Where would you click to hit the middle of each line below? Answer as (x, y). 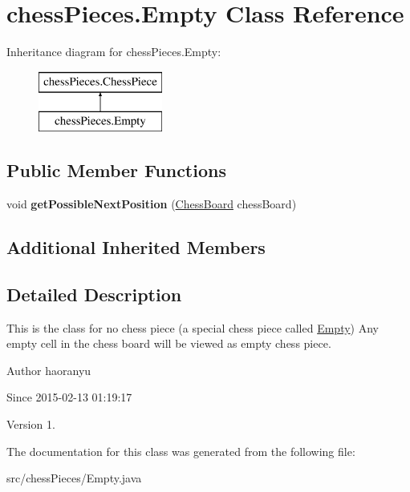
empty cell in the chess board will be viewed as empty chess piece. (169, 343)
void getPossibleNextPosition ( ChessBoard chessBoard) (152, 204)
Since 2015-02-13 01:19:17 (69, 397)
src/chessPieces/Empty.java (74, 478)
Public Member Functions (116, 170)
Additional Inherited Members (136, 247)
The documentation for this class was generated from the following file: (181, 451)
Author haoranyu (49, 370)
